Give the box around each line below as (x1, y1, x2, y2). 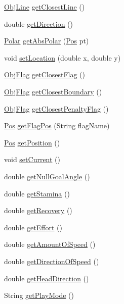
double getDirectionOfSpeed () (4, 256, 99, 266)
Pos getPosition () (4, 137, 60, 147)
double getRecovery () (4, 205, 72, 216)
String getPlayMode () (4, 290, 74, 300)
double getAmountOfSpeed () (4, 239, 96, 249)
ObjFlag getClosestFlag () (4, 69, 86, 80)
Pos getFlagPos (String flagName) (4, 120, 110, 131)
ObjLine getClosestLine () (4, 2, 85, 12)
